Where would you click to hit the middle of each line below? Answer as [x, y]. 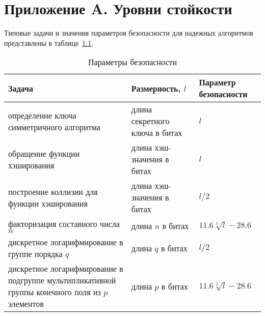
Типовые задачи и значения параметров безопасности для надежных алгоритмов [129, 33]
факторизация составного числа [64, 224]
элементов [26, 304]
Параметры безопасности [132, 62]
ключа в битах [157, 133]
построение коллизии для [53, 191]
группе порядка [35, 254]
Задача [21, 88]
